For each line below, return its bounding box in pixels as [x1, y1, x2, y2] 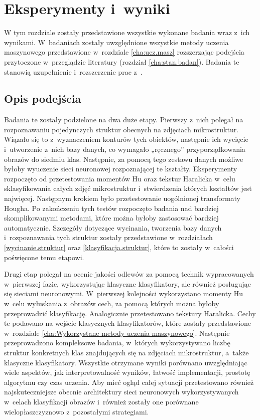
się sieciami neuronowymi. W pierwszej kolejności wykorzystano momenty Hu [4, 288, 243, 299]
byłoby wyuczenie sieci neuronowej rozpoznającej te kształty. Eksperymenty [4, 163, 237, 174]
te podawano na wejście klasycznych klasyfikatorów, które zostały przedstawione [4, 318, 251, 328]
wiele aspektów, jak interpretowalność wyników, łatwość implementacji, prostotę [4, 367, 250, 377]
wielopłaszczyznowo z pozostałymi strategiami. [4, 406, 149, 416]
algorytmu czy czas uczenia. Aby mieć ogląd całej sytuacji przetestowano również [4, 376, 254, 387]
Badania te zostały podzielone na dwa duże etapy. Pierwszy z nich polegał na [4, 114, 243, 125]
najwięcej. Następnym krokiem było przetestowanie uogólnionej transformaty [4, 193, 240, 203]
